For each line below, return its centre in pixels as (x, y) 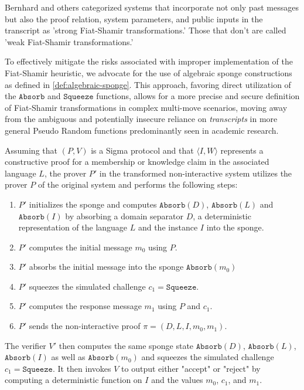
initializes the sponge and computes (93, 204)
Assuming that (31, 150)
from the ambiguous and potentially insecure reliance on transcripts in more (141, 119)
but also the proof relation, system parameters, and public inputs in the (134, 18)
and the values (177, 380)
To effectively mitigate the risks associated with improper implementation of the (149, 61)
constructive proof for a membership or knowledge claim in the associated (137, 162)
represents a (242, 150)
